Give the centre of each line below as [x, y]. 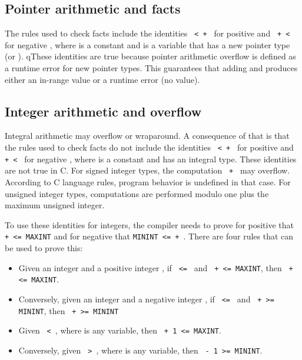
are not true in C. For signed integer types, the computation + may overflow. [147, 170]
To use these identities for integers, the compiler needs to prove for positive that [150, 224]
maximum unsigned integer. [55, 205]
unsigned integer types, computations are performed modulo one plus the [137, 193]
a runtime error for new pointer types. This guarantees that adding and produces [151, 68]
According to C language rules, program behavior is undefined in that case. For [148, 182]
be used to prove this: [44, 248]
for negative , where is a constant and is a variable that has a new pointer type [147, 44]
